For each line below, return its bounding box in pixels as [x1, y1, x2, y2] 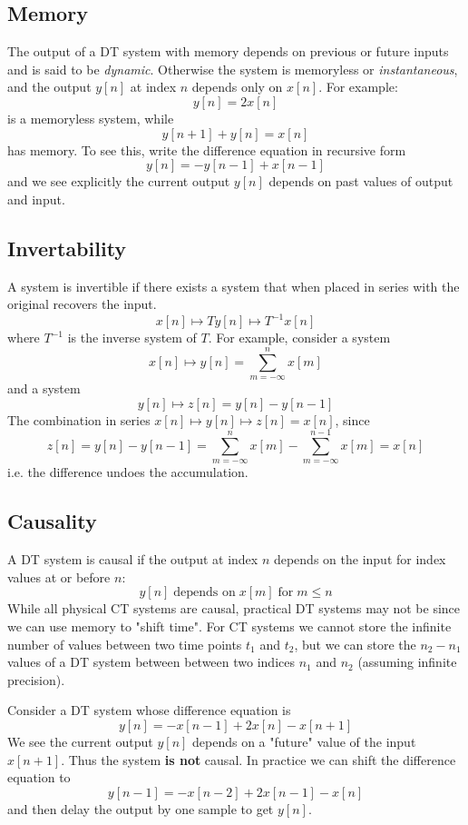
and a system [7, 379, 81, 398]
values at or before [7, 567, 111, 586]
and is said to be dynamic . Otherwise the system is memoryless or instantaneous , [7, 59, 458, 78]
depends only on [191, 77, 283, 96]
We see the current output [7, 731, 153, 750]
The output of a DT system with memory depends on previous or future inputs [7, 42, 449, 61]
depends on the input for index [273, 550, 446, 569]
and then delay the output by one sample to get [7, 799, 274, 818]
